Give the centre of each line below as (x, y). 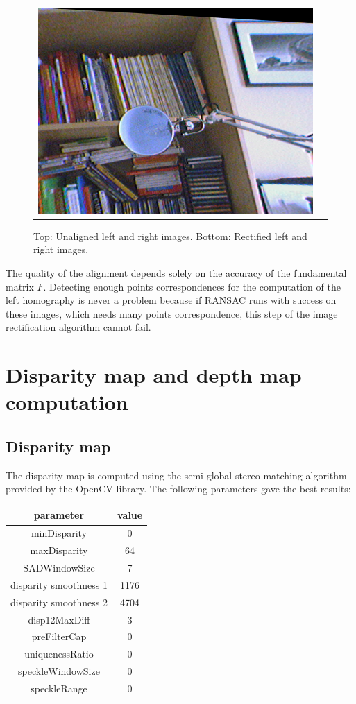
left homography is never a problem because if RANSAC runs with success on (171, 300)
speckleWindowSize (59, 671)
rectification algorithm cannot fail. (78, 327)
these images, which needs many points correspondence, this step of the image (172, 313)
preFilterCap (59, 636)
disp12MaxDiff (59, 619)
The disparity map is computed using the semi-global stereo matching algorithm (176, 475)
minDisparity (59, 533)
